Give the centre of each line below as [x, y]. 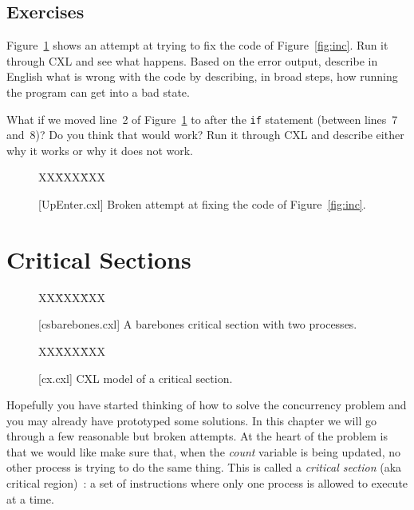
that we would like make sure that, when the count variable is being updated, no [203, 451]
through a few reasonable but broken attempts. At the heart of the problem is [197, 436]
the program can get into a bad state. [98, 92]
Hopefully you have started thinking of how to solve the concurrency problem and [207, 405]
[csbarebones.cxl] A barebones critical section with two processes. [198, 324]
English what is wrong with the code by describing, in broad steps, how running [202, 76]
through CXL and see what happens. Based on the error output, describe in [192, 60]
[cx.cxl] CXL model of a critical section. [136, 378]
